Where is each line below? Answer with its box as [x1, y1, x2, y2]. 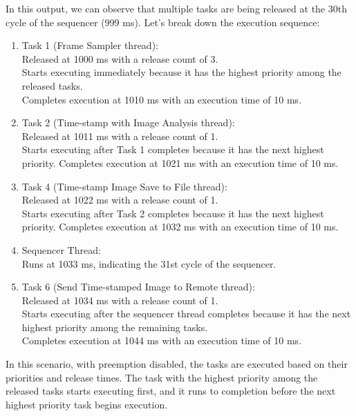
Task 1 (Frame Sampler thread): [21, 38, 158, 52]
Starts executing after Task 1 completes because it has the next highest [21, 142, 324, 157]
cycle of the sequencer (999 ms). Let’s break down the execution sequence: [6, 14, 320, 29]
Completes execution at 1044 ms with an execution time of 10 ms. [21, 333, 302, 348]
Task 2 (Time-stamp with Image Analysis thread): [21, 115, 235, 130]
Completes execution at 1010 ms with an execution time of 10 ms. [21, 92, 302, 106]
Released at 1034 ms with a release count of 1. [21, 293, 218, 307]
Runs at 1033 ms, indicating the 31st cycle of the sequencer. [21, 256, 277, 270]
